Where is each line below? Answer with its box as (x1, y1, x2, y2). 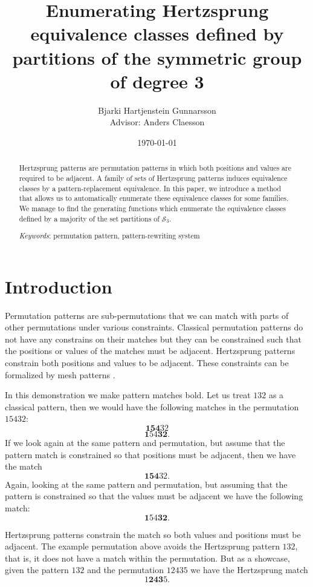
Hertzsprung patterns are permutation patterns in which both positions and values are (19, 163, 291, 173)
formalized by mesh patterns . (5, 368, 115, 381)
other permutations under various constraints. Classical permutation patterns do (5, 321, 303, 333)
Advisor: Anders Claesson (109, 116, 205, 128)
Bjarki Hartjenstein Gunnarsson (98, 103, 216, 116)
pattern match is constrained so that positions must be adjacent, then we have (5, 448, 296, 461)
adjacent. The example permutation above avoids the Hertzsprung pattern (5, 540, 280, 553)
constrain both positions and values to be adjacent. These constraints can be (5, 356, 289, 369)
